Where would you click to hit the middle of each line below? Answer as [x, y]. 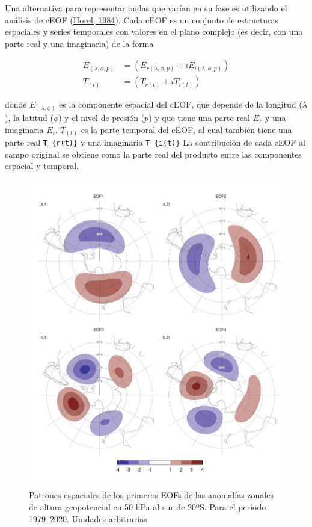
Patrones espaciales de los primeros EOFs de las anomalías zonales [151, 495]
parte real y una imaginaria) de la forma [79, 43]
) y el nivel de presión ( [102, 117]
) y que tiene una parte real [199, 117]
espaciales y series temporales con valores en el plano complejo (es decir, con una [154, 32]
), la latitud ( [29, 117]
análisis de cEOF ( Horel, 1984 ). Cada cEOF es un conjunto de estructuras [142, 20]
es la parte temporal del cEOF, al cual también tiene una [186, 129]
